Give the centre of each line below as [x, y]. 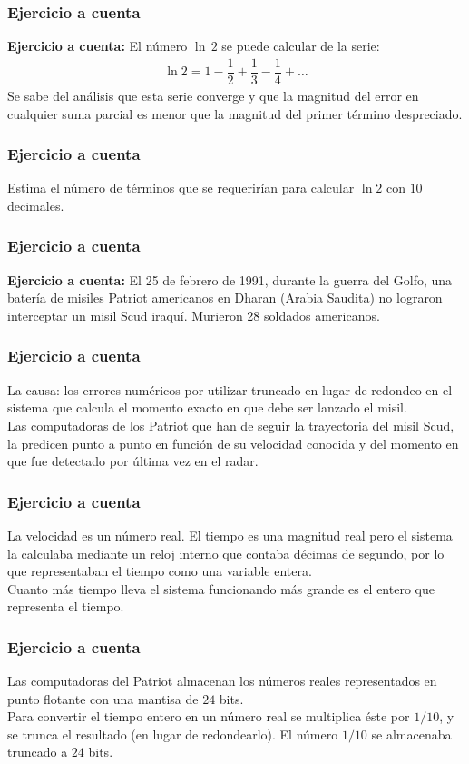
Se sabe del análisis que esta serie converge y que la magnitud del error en [213, 95]
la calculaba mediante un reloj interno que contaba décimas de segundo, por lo [226, 553]
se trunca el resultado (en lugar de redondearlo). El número [173, 734]
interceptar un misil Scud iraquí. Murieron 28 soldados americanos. [194, 315]
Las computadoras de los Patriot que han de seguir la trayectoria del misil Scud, [231, 425]
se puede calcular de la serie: [301, 46]
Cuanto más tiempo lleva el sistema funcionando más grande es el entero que [221, 588]
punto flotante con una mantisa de [103, 698]
